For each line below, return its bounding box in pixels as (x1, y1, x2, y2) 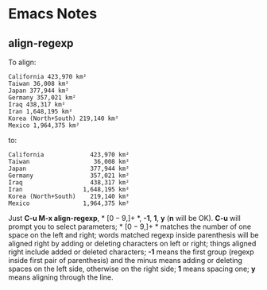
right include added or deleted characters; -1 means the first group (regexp (8, 247, 254, 257)
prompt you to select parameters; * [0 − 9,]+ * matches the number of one (8, 222, 252, 231)
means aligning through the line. (8, 273, 114, 282)
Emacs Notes (8, 5, 98, 23)
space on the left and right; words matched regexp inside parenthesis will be (8, 230, 259, 239)
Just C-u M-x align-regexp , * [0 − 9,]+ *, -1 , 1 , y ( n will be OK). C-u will (8, 214, 241, 222)
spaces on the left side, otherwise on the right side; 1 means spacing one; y (8, 264, 256, 273)
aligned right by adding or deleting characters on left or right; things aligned (8, 239, 257, 248)
